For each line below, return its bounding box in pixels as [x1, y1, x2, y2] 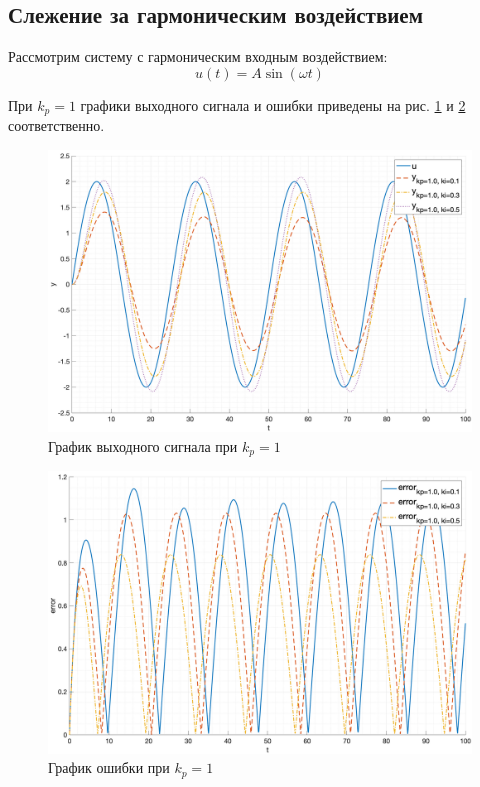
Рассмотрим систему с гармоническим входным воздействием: [8, 46, 388, 67]
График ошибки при [48, 757, 170, 778]
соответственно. [8, 115, 105, 136]
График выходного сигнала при [48, 435, 238, 456]
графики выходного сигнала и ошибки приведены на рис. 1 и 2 [80, 94, 466, 115]
